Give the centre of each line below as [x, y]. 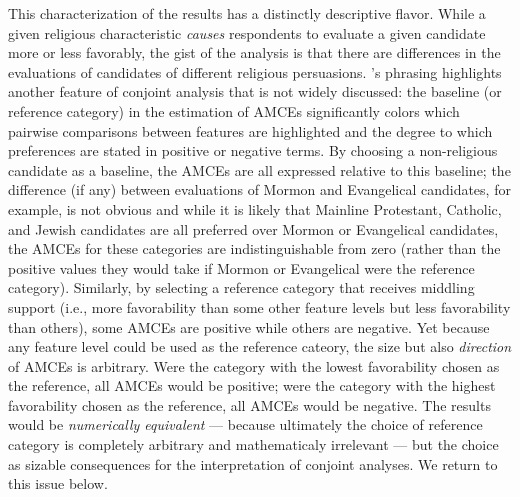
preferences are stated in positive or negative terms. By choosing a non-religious [253, 150]
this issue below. [58, 483]
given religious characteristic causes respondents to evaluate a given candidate [247, 32]
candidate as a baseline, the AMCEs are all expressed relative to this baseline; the [259, 169]
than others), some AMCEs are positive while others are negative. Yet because [249, 326]
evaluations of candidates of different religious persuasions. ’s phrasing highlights [255, 71]
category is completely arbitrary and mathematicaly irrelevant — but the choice [253, 444]
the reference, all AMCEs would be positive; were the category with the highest [252, 385]
